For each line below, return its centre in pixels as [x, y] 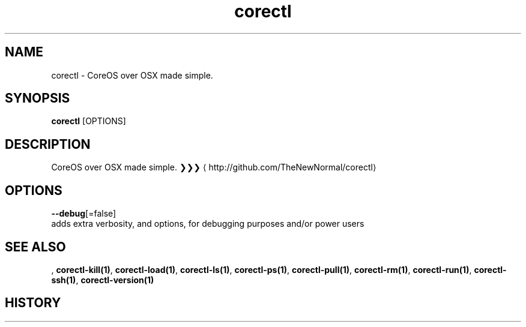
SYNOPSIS [38, 98]
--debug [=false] [84, 214]
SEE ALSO [35, 247]
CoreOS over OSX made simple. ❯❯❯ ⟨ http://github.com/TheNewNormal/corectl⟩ [214, 167]
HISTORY [33, 303]
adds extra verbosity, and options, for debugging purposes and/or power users [208, 224]
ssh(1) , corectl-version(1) [103, 280]
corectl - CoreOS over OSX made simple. [132, 75]
